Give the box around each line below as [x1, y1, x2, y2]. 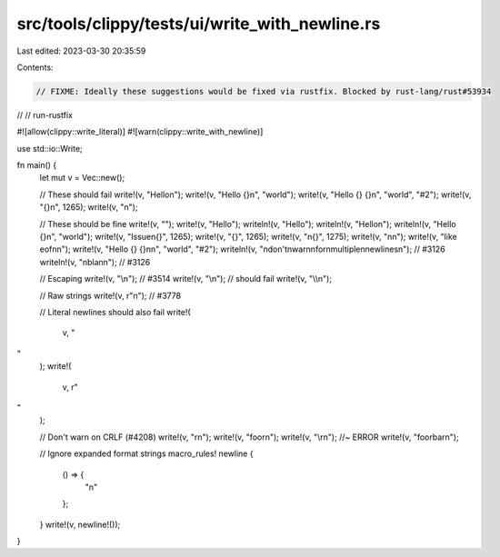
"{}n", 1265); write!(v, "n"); [39, 202, 138, 213]
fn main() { [16, 160, 57, 171]
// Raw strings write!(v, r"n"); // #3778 [39, 290, 182, 301]
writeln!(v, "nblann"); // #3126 [39, 256, 151, 267]
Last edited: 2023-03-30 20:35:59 [16, 45, 146, 56]
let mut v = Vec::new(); [39, 173, 125, 184]
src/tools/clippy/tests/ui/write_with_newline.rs [16, 14, 381, 34]
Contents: [16, 62, 54, 73]
